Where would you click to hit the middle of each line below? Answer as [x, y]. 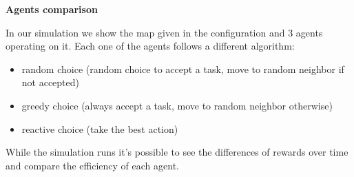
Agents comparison [52, 9]
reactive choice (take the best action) [100, 128]
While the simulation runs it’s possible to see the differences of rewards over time [177, 152]
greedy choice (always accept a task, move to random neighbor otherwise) [177, 105]
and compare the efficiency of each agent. [92, 165]
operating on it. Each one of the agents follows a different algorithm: [150, 46]
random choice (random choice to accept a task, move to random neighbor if [183, 69]
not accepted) [51, 82]
